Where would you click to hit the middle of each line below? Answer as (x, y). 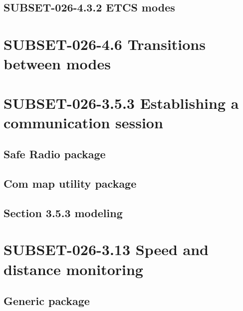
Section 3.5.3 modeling (63, 212)
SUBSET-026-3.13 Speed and (106, 249)
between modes (57, 64)
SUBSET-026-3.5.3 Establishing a (121, 103)
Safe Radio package (55, 154)
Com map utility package (70, 183)
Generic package (47, 301)
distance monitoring (73, 269)
